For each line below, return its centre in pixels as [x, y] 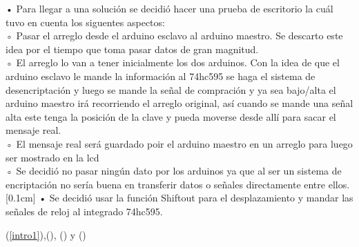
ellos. [339, 184]
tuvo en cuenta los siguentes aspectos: [85, 22]
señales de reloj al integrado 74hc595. [84, 211]
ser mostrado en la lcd [52, 157]
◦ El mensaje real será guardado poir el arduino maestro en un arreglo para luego [179, 143]
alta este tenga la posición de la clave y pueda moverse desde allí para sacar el [171, 116]
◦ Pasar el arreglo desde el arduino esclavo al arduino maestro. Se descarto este [174, 36]
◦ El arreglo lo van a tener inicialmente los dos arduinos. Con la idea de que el [173, 62]
